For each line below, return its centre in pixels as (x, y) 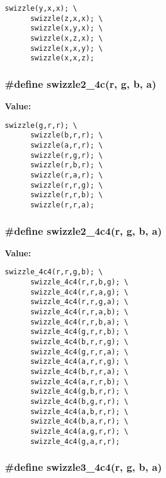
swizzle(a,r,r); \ (66, 145)
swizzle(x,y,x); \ (66, 28)
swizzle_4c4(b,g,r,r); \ (79, 402)
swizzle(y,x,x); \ (41, 8)
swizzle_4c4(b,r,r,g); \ (79, 342)
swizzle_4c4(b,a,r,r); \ (79, 422)
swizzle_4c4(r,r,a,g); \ (79, 292)
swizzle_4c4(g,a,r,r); (75, 441)
